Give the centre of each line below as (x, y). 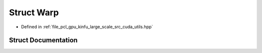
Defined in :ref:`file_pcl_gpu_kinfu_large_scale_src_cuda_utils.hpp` (87, 27)
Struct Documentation (43, 40)
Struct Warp (34, 12)
